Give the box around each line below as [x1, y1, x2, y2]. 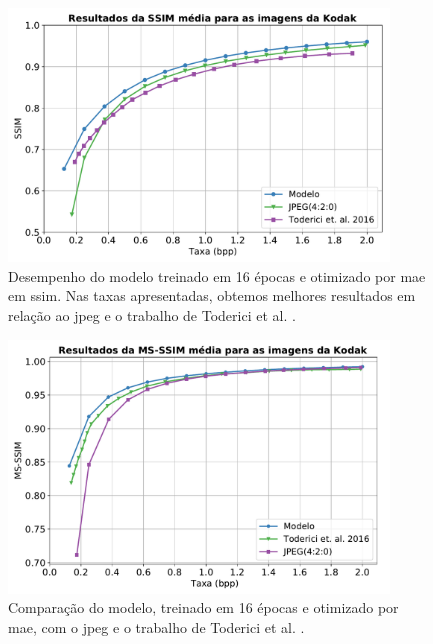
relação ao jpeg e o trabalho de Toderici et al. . [8, 304, 296, 325]
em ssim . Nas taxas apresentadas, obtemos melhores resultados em [8, 285, 416, 306]
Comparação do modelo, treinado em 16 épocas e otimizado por [8, 597, 399, 618]
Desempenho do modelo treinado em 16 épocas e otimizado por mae [8, 265, 426, 286]
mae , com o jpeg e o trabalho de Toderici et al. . [8, 616, 305, 637]
